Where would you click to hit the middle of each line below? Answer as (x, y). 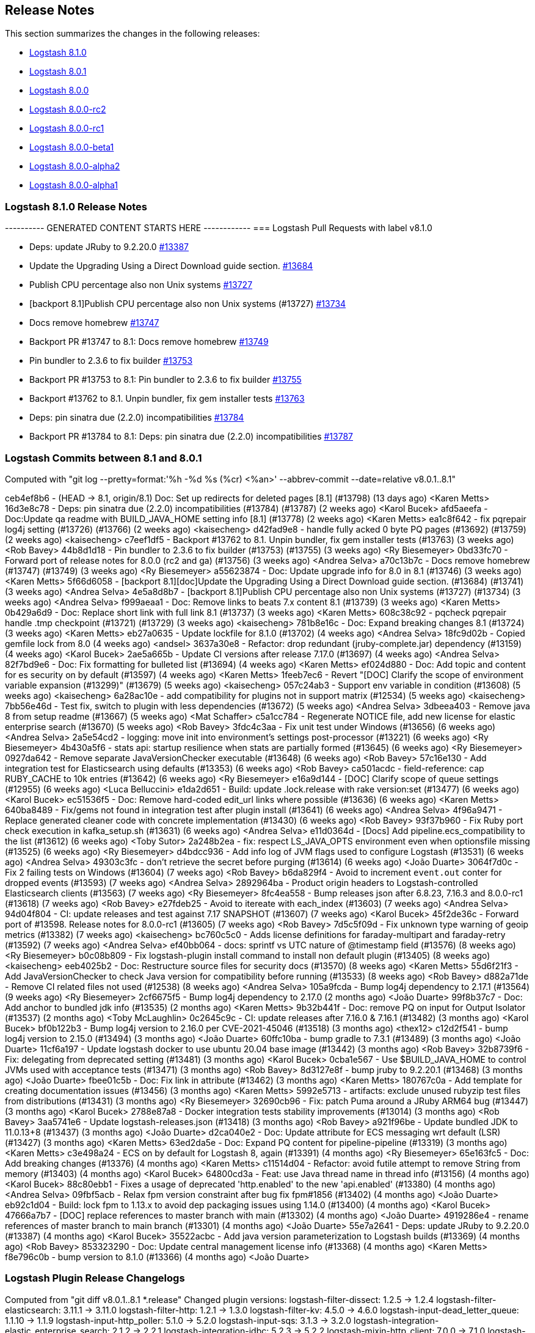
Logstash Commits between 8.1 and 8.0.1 (104, 458)
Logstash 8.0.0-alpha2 (75, 166)
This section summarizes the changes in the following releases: (133, 34)
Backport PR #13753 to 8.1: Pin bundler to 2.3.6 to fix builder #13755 (166, 380)
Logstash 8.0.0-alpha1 (74, 185)
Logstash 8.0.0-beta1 (72, 147)
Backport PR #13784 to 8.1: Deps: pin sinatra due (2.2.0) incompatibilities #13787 (191, 437)
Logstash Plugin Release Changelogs (95, 1278)
